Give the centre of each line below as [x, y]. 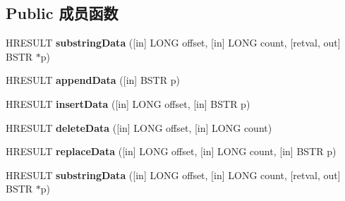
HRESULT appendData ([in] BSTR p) [93, 80]
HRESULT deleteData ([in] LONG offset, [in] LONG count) [139, 127]
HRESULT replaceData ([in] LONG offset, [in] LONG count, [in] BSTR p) [171, 151]
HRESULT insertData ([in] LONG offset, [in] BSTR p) [128, 103]
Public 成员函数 [62, 13]
